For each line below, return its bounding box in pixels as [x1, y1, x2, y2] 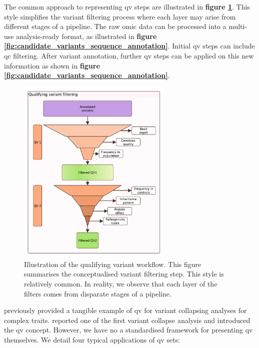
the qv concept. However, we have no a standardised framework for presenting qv [4, 324, 253, 335]
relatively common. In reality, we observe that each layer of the [24, 278, 217, 289]
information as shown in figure [4, 60, 100, 70]
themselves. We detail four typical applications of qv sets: [4, 334, 180, 344]
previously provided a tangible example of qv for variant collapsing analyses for [4, 305, 247, 315]
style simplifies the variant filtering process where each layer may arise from [4, 11, 236, 21]
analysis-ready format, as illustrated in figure [16, 30, 157, 41]
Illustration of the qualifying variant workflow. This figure [24, 258, 201, 269]
